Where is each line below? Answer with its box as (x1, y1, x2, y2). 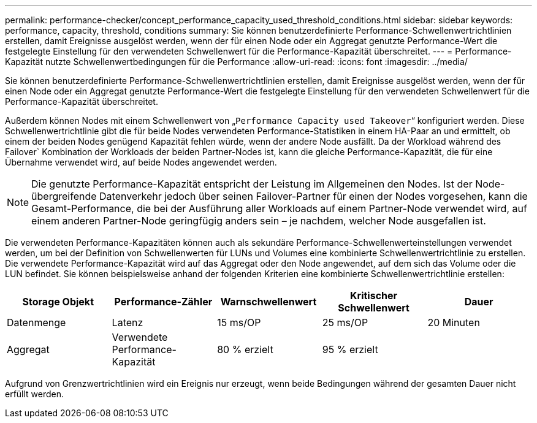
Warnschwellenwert (220, 295, 317, 308)
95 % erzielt (322, 343, 378, 356)
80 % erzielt (217, 343, 273, 356)
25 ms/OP (322, 316, 368, 329)
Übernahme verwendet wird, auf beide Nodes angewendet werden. (5, 157, 277, 167)
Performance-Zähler (114, 295, 213, 308)
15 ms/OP (217, 316, 261, 329)
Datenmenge (7, 316, 66, 329)
